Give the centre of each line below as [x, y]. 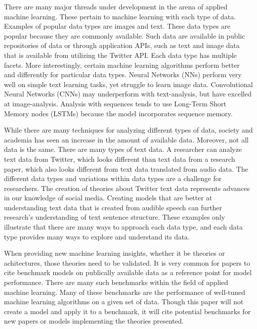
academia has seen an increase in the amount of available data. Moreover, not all [126, 139]
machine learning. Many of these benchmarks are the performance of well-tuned [125, 292]
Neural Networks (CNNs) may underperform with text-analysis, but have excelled [128, 94]
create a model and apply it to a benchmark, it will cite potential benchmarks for [128, 311]
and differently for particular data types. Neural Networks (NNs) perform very [123, 74]
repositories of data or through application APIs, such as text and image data [122, 45]
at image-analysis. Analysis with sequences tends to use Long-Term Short [115, 103]
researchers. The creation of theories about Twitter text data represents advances [127, 188]
